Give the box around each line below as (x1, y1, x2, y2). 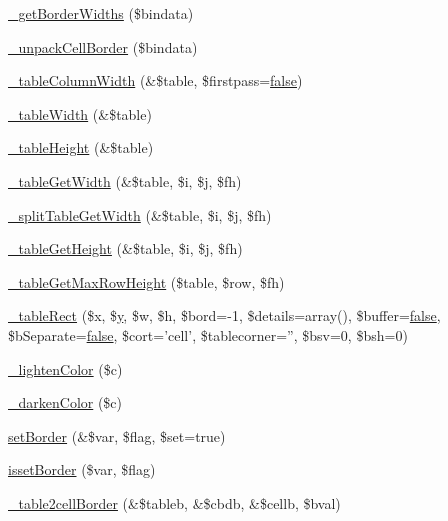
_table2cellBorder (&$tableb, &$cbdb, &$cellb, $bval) (8, 492, 341, 513)
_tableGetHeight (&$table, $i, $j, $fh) (8, 238, 243, 259)
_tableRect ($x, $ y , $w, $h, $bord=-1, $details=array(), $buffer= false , (8, 305, 441, 326)
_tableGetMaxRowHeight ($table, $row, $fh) (8, 271, 285, 292)
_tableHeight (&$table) (8, 137, 154, 158)
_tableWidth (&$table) (8, 103, 152, 124)
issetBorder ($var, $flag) (8, 459, 156, 480)
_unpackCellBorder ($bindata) (8, 36, 198, 57)
